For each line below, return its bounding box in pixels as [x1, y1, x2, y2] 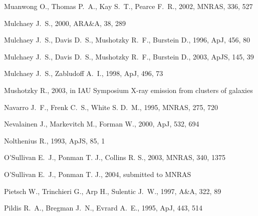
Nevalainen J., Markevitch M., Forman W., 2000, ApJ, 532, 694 [4, 118, 199, 129]
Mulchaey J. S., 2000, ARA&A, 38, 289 [4, 17, 126, 28]
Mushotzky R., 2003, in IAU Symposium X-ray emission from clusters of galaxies [4, 84, 253, 95]
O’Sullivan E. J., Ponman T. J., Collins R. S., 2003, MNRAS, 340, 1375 [4, 152, 225, 162]
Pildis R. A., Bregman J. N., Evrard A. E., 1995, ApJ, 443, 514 [4, 202, 202, 213]
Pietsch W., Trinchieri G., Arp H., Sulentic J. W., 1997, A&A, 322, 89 [4, 185, 221, 196]
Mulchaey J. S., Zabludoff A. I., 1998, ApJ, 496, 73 [4, 68, 163, 78]
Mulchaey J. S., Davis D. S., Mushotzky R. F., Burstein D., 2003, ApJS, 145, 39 [4, 51, 254, 61]
